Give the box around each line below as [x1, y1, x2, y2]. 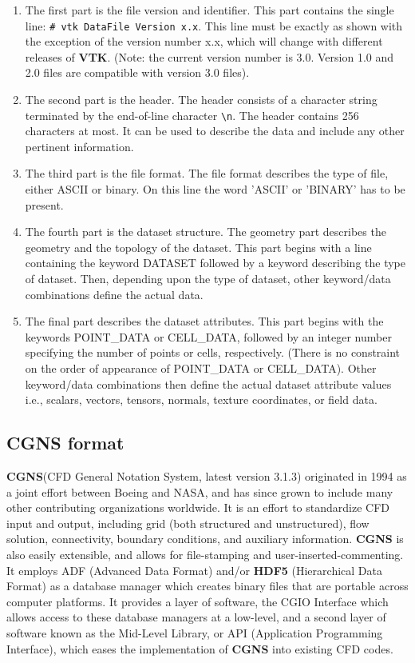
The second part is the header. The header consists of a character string [25, 91, 377, 108]
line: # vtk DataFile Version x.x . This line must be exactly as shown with [25, 17, 403, 34]
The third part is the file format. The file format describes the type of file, [25, 165, 389, 182]
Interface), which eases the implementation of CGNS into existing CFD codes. [6, 640, 393, 657]
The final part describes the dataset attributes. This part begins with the [25, 313, 384, 330]
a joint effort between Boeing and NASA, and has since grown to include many [6, 483, 393, 500]
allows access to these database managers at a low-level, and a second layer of [6, 609, 386, 625]
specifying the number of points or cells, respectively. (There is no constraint [25, 344, 401, 361]
